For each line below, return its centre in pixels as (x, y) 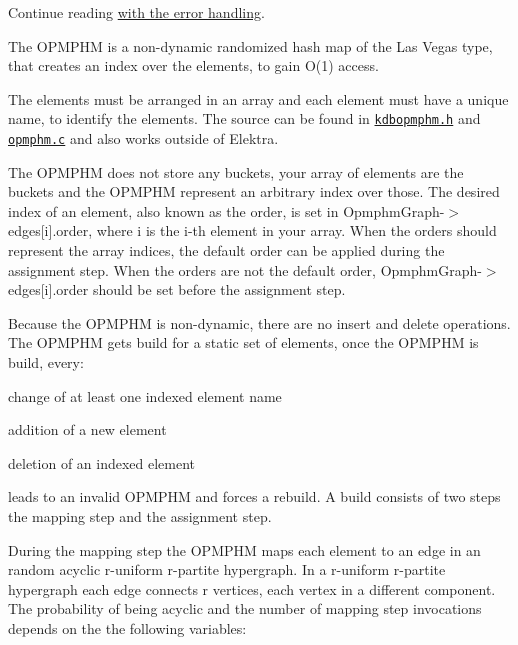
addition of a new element (87, 429)
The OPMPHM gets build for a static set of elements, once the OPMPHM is (243, 342)
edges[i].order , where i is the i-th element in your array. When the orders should (252, 230)
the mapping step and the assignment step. (140, 516)
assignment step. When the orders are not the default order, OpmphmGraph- (245, 269)
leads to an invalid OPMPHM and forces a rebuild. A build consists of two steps (254, 496)
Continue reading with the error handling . (136, 12)
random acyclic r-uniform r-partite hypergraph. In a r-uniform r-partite (227, 569)
